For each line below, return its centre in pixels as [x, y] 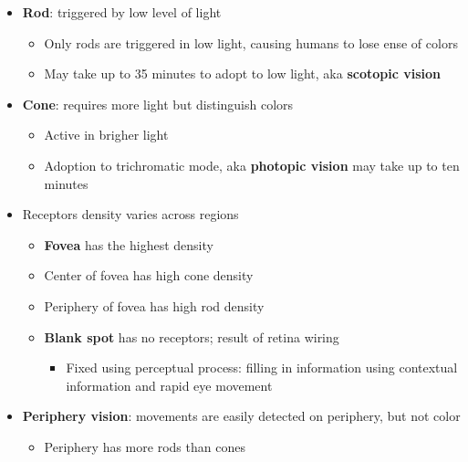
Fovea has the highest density [129, 244]
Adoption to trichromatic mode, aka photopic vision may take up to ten [252, 165]
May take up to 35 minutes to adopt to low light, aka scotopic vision [242, 73]
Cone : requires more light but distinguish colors [158, 104]
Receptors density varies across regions [130, 214]
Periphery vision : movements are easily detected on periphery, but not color [241, 416]
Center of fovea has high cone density [149, 275]
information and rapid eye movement [169, 385]
